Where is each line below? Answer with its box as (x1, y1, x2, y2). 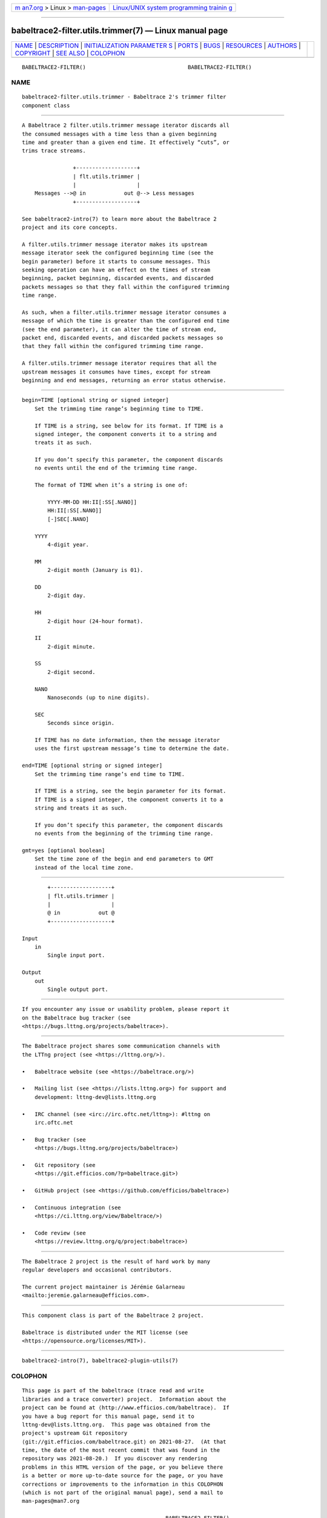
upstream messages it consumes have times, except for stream (22, 368, 211, 375)
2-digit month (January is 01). (47, 567, 144, 574)
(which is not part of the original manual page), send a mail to (22, 1489, 223, 1496)
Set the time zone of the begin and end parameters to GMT (34, 856, 214, 862)
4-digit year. (47, 541, 90, 548)
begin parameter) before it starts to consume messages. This (22, 258, 211, 265)
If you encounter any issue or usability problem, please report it (22, 1006, 230, 1013)
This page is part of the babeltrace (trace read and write (22, 1387, 204, 1394)
